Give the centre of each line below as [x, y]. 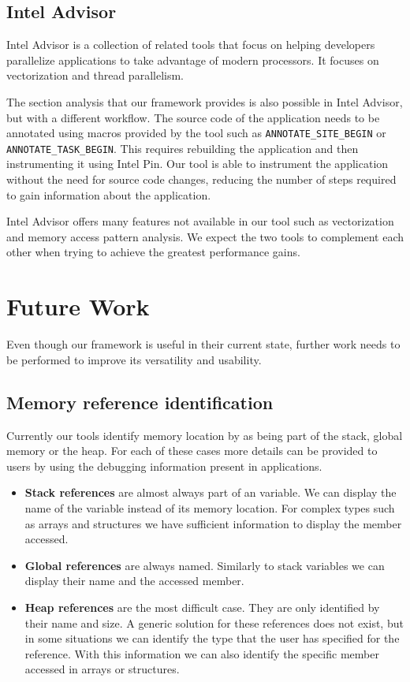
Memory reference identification [140, 402]
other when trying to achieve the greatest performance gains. [153, 252]
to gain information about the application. [109, 194]
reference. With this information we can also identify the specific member [202, 653]
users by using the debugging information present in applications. [164, 466]
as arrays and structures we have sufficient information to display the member [213, 523]
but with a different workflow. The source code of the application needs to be [193, 117]
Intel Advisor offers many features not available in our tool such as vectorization [200, 221]
